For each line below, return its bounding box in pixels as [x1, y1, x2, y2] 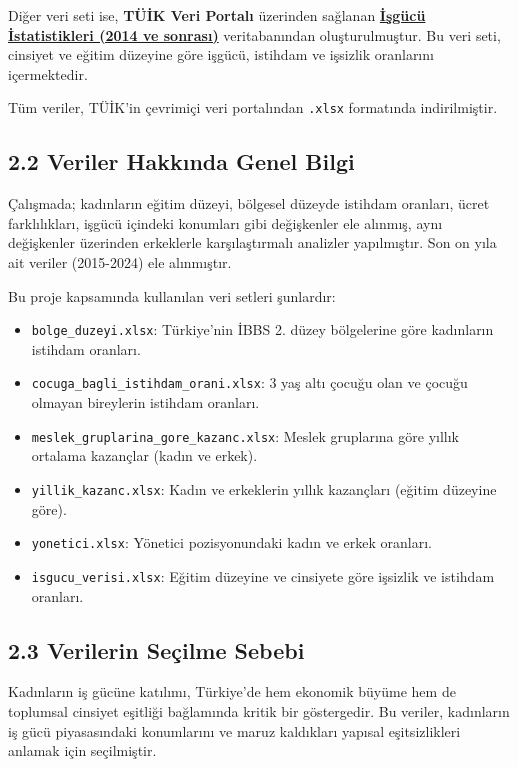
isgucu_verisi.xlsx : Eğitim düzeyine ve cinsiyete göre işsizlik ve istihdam [31, 565, 495, 586]
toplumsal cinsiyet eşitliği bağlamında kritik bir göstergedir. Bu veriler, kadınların [8, 700, 510, 721]
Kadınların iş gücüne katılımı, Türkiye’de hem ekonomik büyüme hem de [8, 681, 456, 702]
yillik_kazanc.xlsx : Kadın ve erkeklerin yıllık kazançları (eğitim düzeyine [31, 478, 497, 499]
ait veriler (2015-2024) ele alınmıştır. [8, 252, 232, 273]
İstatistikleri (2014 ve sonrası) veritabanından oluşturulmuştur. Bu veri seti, [8, 24, 501, 45]
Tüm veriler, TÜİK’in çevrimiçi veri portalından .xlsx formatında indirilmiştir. [8, 97, 498, 118]
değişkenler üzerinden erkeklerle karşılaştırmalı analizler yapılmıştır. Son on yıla [8, 232, 497, 253]
